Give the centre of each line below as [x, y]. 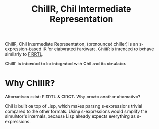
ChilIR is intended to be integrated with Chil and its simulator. [66, 64]
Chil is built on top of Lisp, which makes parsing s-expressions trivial [73, 106]
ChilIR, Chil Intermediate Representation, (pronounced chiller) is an [72, 44]
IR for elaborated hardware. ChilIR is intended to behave [98, 49]
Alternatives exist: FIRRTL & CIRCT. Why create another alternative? [73, 97]
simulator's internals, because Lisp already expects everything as [70, 116]
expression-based [23, 49]
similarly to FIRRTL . [24, 54]
